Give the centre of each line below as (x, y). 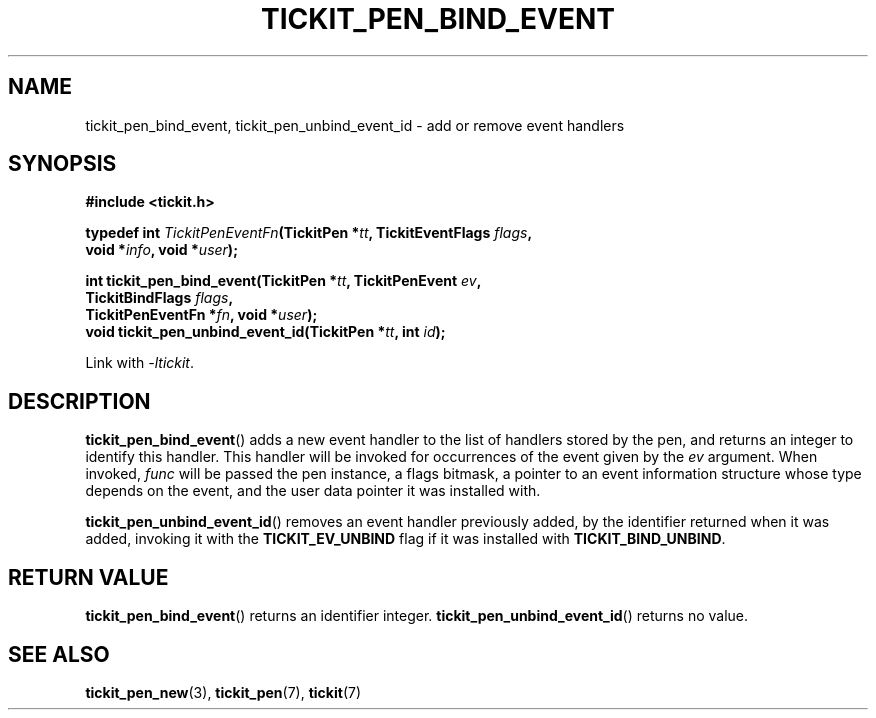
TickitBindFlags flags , (159, 298)
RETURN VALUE (88, 577)
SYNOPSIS (62, 164)
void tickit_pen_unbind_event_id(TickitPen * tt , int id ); (265, 332)
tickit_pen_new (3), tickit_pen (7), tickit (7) (223, 692)
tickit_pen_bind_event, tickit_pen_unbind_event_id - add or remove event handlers (355, 125)
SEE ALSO (59, 654)
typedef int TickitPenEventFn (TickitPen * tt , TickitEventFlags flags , (309, 233)
